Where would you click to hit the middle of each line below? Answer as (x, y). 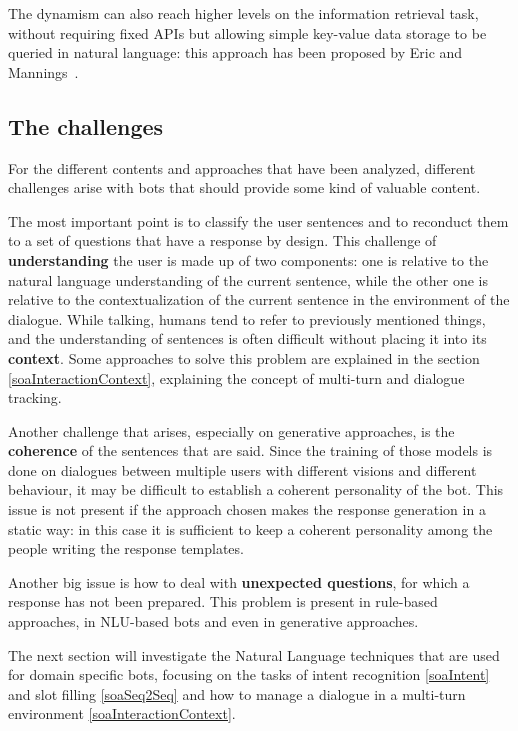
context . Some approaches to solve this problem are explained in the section (244, 357)
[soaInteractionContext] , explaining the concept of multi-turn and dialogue (236, 377)
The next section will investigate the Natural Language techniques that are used (254, 654)
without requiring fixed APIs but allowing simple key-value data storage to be (247, 32)
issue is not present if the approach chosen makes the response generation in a (247, 509)
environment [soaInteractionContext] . (122, 713)
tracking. (35, 397)
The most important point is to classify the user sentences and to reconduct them (258, 220)
